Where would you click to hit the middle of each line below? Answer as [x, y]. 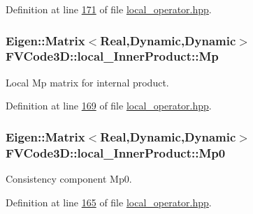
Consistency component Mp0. [69, 179]
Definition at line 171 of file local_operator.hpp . [109, 9]
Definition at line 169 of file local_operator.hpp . [109, 106]
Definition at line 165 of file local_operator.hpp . [109, 202]
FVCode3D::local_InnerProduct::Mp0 [116, 152]
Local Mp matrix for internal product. [87, 82]
